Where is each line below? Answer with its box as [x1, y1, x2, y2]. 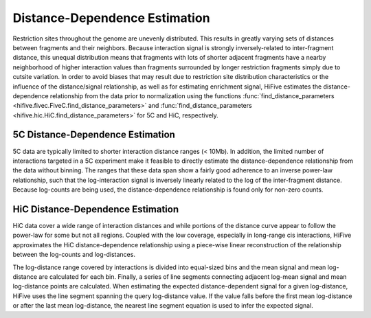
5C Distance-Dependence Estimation [12, 129, 175, 141]
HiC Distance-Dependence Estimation [12, 203, 179, 215]
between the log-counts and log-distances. [12, 251, 135, 259]
